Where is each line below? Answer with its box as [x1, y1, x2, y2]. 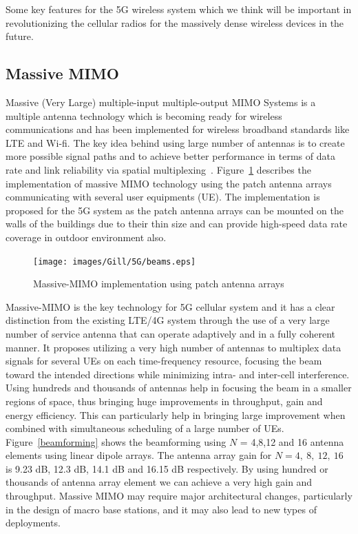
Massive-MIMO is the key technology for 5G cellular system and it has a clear [6, 299, 335, 314]
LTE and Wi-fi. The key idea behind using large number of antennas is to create [6, 135, 345, 150]
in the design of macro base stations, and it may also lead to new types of [6, 502, 317, 516]
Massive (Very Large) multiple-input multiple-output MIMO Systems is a [6, 94, 316, 109]
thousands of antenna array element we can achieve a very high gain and [6, 475, 313, 489]
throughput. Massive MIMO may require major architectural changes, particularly [6, 489, 352, 503]
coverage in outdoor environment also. [6, 229, 167, 244]
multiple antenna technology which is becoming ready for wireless [6, 108, 282, 123]
